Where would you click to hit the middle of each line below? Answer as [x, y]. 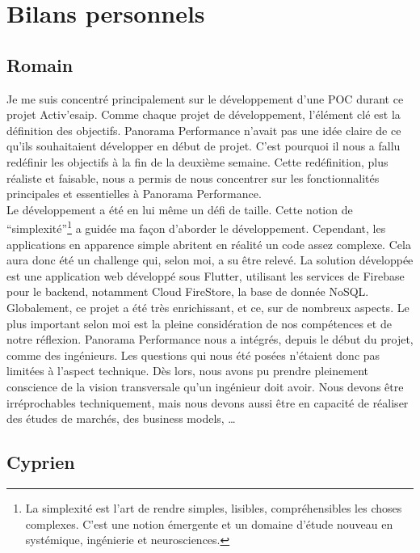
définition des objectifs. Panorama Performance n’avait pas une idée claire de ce [204, 130]
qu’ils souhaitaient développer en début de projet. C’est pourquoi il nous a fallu [204, 146]
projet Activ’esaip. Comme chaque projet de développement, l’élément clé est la [204, 114]
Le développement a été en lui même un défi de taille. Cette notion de [180, 209]
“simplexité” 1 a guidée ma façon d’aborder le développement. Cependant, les [196, 227]
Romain [40, 64]
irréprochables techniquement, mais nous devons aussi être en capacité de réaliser [208, 402]
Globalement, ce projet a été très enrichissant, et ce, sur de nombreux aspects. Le [208, 307]
